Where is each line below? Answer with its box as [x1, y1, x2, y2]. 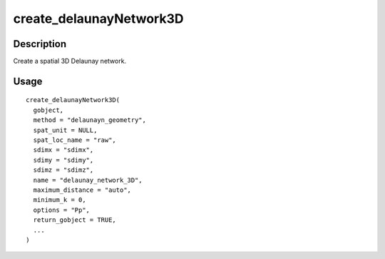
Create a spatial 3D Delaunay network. [13, 57, 127, 66]
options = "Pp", [33, 205, 91, 214]
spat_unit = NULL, [33, 126, 98, 134]
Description [13, 38, 67, 50]
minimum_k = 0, [33, 196, 86, 204]
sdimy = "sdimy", [33, 156, 94, 164]
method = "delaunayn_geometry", [33, 116, 146, 124]
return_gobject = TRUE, [33, 216, 117, 224]
